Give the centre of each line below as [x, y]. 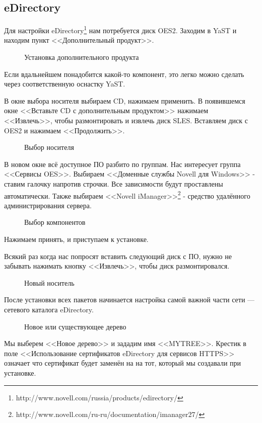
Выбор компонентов [55, 222]
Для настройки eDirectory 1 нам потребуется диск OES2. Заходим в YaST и [120, 29]
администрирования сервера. [48, 205]
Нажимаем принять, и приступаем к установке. [76, 239]
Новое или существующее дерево [75, 326]
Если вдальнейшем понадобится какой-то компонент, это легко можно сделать [124, 74]
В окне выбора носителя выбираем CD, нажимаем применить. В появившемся [125, 100]
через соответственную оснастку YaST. [65, 84]
